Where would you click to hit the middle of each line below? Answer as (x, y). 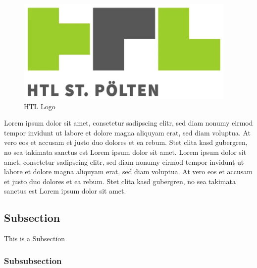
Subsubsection (33, 260)
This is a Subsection (35, 238)
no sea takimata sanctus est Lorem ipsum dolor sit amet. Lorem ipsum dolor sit (125, 152)
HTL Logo (40, 106)
